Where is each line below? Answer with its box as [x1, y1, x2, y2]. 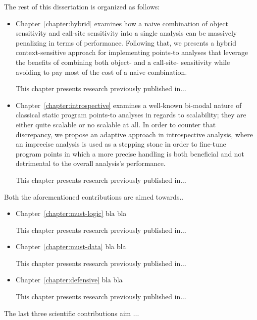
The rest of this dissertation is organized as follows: [4, 1, 160, 11]
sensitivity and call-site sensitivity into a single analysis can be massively [15, 28, 237, 38]
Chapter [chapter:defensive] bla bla [15, 274, 123, 285]
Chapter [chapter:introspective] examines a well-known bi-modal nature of [15, 100, 242, 110]
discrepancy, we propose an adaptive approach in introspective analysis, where [15, 129, 253, 139]
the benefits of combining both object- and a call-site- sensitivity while [15, 56, 230, 67]
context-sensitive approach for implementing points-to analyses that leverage [15, 47, 248, 57]
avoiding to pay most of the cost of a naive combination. [15, 66, 187, 77]
